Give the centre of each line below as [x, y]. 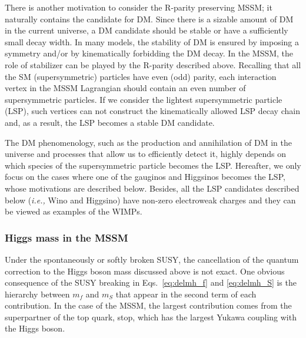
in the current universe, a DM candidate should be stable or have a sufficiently [147, 30]
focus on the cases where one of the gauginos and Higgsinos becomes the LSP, [145, 177]
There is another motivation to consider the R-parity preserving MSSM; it [139, 7]
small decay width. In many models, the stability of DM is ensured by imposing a [152, 41]
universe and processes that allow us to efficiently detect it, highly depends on [146, 154]
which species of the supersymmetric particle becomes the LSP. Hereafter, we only [153, 165]
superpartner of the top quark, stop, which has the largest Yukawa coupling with [151, 317]
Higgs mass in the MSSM [66, 237]
